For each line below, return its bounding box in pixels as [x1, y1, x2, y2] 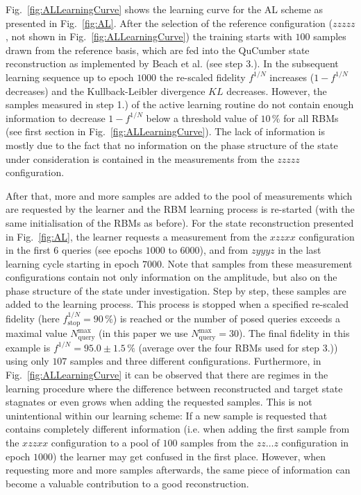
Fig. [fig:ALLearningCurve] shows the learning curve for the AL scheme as [6, 2, 324, 16]
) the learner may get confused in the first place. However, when [53, 449, 326, 463]
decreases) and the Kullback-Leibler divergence [6, 83, 205, 98]
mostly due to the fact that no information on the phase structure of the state [6, 137, 338, 152]
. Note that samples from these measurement [161, 256, 353, 270]
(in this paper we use [99, 326, 188, 340]
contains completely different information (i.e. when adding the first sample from [6, 422, 350, 436]
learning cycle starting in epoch [6, 256, 140, 270]
